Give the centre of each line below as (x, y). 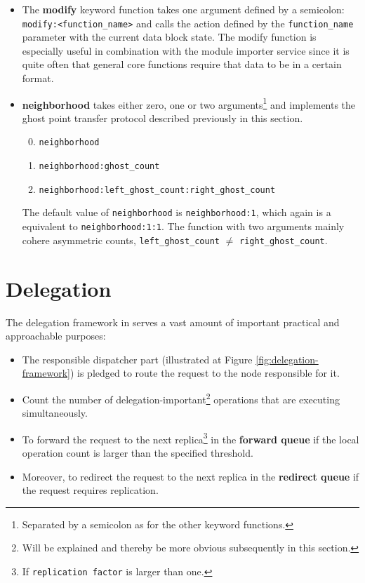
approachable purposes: (56, 336)
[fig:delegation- (287, 359)
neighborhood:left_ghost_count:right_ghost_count (157, 190)
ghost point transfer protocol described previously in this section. (162, 118)
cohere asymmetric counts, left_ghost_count (121, 240)
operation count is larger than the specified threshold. (138, 453)
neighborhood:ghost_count (99, 167)
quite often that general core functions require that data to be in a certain (182, 64)
